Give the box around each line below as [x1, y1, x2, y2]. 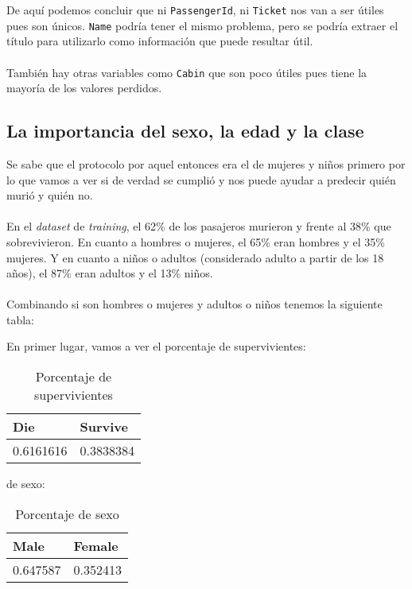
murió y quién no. [6, 187, 93, 203]
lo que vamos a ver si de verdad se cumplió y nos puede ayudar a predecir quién [6, 171, 396, 188]
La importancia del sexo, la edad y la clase [6, 118, 364, 143]
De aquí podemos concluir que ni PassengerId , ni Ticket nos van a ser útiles [6, 2, 384, 17]
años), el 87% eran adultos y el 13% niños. [6, 265, 213, 281]
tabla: [6, 311, 35, 327]
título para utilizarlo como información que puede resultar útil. [6, 33, 313, 49]
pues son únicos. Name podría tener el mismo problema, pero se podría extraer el [6, 17, 398, 33]
